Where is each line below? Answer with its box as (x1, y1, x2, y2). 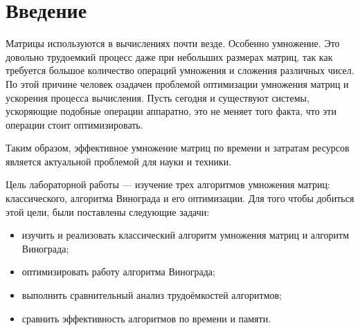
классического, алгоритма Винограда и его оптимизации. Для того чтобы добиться (6, 191, 354, 205)
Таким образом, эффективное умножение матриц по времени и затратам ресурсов (6, 140, 350, 155)
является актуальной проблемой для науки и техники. (6, 154, 232, 168)
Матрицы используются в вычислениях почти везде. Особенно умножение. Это (6, 36, 340, 51)
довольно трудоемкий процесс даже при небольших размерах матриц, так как (6, 49, 333, 64)
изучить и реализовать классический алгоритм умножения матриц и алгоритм (21, 228, 350, 242)
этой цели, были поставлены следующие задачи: (6, 204, 210, 219)
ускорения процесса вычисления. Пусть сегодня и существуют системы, (6, 90, 309, 104)
